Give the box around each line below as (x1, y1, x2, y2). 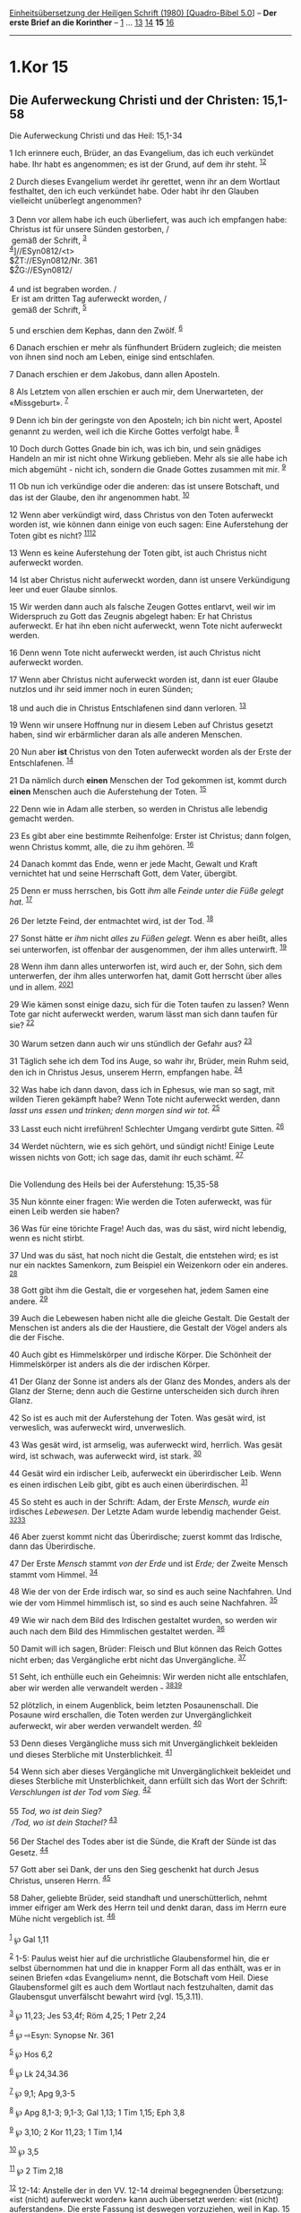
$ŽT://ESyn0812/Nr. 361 (9, 255, 98, 265)
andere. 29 (9, 1294, 48, 1307)
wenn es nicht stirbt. (9, 1232, 85, 1243)
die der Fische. (9, 1332, 64, 1343)
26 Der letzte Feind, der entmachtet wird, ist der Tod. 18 (9, 913, 214, 926)
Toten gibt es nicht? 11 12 (9, 528, 97, 540)
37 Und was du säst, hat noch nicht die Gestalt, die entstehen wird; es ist (9, 1249, 279, 1260)
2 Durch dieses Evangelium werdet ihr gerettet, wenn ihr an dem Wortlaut (9, 176, 280, 186)
